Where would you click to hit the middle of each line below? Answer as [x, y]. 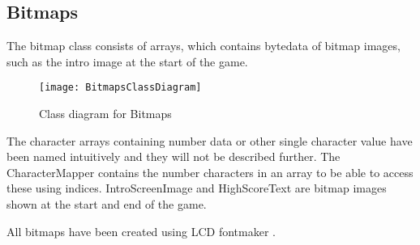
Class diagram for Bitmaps [105, 114]
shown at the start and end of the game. [107, 204]
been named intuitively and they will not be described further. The [174, 156]
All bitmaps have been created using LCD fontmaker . [141, 231]
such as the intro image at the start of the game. [127, 61]
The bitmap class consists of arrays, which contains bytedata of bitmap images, [204, 46]
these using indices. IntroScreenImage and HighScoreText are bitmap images [197, 188]
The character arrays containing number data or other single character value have [210, 140]
